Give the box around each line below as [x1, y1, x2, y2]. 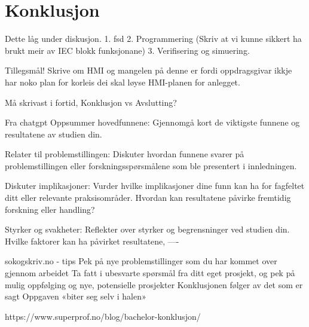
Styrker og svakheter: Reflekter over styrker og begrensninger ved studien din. [5, 223, 290, 236]
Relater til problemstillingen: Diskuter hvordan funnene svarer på [5, 148, 244, 160]
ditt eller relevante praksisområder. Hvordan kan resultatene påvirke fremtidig [5, 191, 291, 204]
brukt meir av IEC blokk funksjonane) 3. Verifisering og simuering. [5, 44, 250, 56]
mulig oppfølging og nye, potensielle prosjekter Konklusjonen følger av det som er [5, 278, 303, 291]
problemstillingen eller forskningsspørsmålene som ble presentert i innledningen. [5, 159, 297, 172]
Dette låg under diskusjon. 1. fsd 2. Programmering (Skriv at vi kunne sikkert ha [5, 32, 302, 45]
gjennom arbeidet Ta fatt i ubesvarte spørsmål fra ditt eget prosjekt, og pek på [5, 267, 295, 279]
